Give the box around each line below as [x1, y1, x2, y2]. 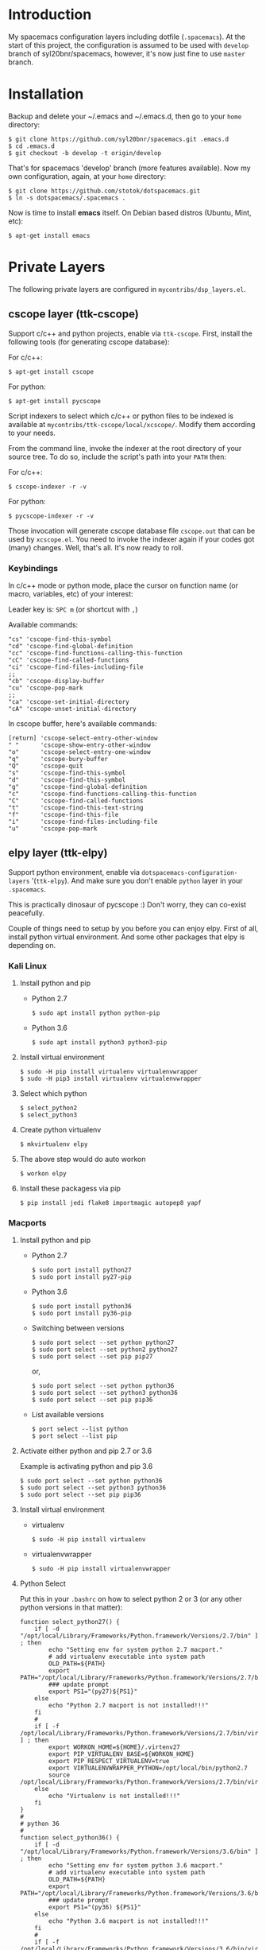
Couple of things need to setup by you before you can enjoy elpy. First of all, [8, 923, 259, 933]
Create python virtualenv [19, 1125, 102, 1135]
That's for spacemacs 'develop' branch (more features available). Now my [8, 163, 252, 173]
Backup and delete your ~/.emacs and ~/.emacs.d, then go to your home [8, 111, 242, 121]
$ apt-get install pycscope [8, 397, 102, 405]
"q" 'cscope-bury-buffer [8, 755, 109, 763]
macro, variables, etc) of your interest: [8, 588, 133, 598]
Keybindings [8, 562, 58, 573]
